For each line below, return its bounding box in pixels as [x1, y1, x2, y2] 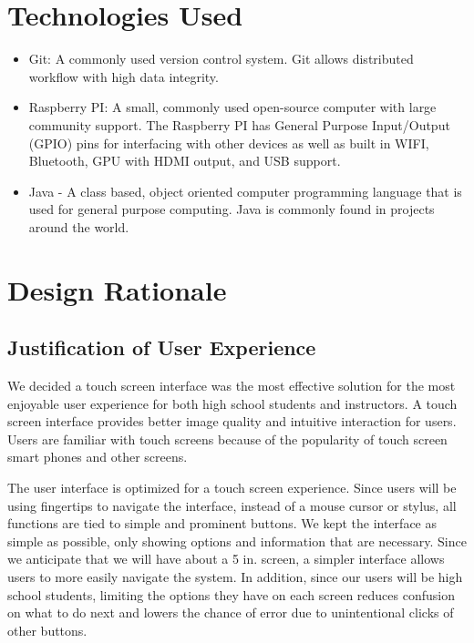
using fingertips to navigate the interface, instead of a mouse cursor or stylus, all [7, 495, 457, 515]
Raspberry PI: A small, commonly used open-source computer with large [28, 97, 437, 117]
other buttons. [7, 620, 88, 639]
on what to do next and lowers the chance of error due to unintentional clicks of [7, 603, 454, 622]
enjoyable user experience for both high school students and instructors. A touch [7, 393, 458, 413]
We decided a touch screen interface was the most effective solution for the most [7, 376, 456, 395]
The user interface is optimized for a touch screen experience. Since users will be [7, 478, 457, 497]
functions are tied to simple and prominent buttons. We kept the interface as [7, 514, 437, 533]
